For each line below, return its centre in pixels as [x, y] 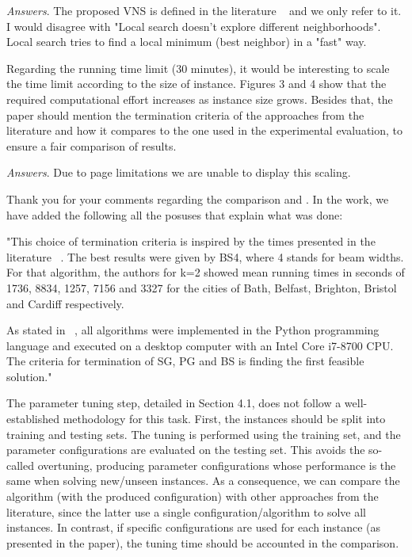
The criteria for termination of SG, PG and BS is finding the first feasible [185, 361]
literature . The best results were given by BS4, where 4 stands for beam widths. [205, 256]
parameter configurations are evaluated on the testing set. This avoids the [186, 450]
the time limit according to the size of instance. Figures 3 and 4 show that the [196, 84]
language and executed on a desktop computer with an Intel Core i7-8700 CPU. [200, 345]
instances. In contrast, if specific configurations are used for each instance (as [194, 527]
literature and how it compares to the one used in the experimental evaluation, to [205, 130]
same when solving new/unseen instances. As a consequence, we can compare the [203, 481]
